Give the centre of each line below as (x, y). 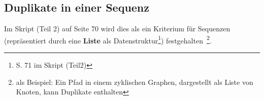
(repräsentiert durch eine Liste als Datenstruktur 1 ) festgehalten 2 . (108, 39)
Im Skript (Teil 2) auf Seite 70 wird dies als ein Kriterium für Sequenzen (117, 29)
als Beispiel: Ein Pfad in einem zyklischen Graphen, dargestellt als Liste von (135, 82)
